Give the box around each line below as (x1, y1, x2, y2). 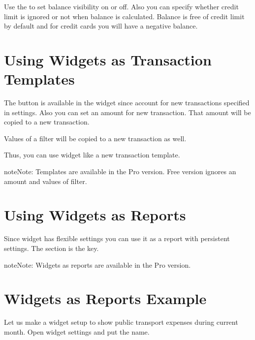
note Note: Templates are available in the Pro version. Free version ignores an (4, 166, 236, 177)
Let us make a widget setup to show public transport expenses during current (4, 317, 238, 327)
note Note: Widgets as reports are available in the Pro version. (4, 259, 191, 270)
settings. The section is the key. (4, 243, 99, 253)
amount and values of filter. (4, 176, 87, 186)
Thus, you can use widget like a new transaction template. (4, 150, 180, 160)
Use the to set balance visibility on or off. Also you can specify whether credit (4, 1, 239, 11)
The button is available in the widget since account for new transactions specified (4, 97, 250, 108)
